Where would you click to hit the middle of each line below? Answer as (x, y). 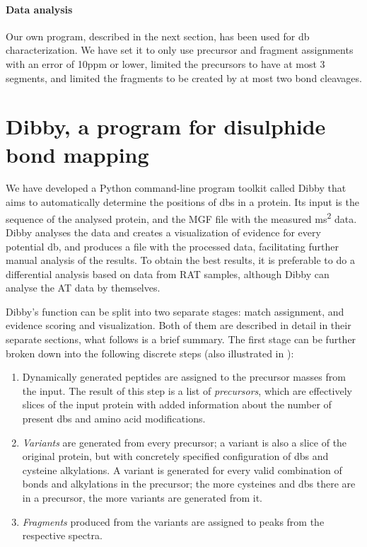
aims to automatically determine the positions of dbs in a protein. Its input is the (182, 202)
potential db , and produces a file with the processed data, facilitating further (173, 246)
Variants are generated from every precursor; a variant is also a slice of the (185, 442)
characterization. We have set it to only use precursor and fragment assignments (180, 50)
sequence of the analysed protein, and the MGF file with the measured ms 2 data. (181, 217)
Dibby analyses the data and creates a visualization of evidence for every (163, 232)
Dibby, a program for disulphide (166, 126)
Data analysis (39, 9)
